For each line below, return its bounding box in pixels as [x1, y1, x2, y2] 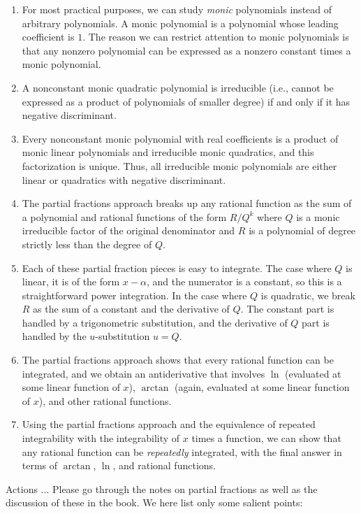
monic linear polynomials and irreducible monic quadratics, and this [22, 145, 314, 159]
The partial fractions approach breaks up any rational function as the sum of [22, 196, 352, 210]
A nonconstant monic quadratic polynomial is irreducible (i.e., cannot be [22, 80, 334, 94]
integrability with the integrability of [22, 431, 180, 445]
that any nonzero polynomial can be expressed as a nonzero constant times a [22, 43, 351, 57]
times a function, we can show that [191, 431, 341, 445]
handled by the [22, 329, 87, 343]
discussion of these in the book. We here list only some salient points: [6, 495, 303, 510]
